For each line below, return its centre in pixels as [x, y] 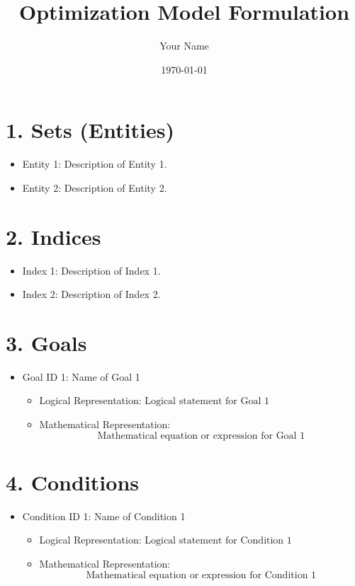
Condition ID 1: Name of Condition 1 [104, 516]
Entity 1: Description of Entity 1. [95, 164]
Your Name [184, 46]
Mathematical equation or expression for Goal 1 [201, 436]
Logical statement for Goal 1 [207, 402]
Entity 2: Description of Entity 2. [95, 187]
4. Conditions [72, 482]
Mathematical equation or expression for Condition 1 [201, 575]
